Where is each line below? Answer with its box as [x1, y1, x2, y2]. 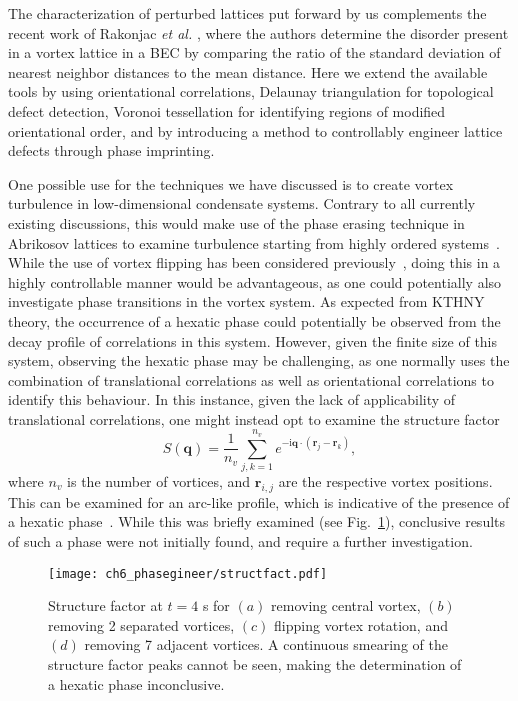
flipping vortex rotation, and [274, 614, 448, 635]
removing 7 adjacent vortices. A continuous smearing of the [84, 634, 448, 655]
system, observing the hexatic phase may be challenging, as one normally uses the [8, 350, 510, 371]
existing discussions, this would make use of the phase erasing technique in [8, 212, 465, 233]
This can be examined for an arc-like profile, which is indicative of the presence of [8, 491, 510, 512]
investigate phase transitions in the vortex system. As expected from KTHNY [8, 291, 485, 312]
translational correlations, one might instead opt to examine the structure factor [8, 408, 500, 429]
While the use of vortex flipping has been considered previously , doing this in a [8, 252, 501, 273]
